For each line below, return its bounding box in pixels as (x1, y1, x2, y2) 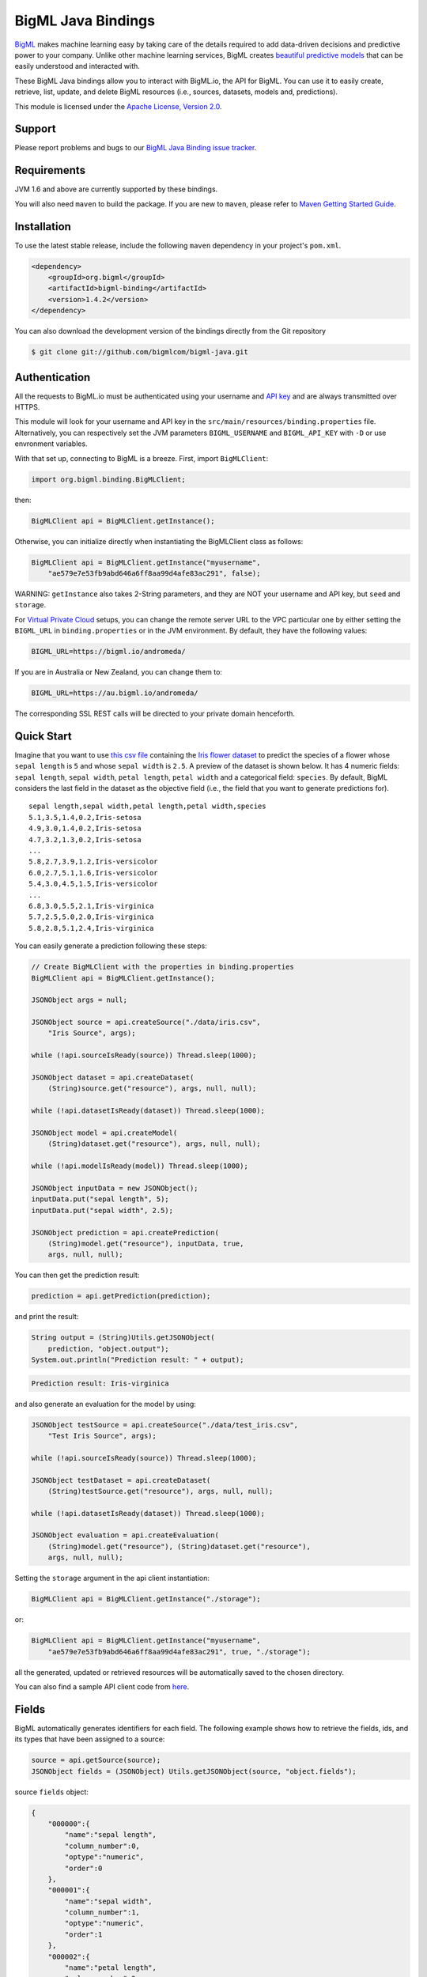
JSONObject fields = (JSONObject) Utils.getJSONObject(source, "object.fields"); (31, 1767, 357, 1775)
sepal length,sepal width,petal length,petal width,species (28, 802, 266, 811)
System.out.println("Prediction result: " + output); (31, 1355, 244, 1364)
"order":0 (64, 1863, 103, 1873)
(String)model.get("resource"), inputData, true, (47, 1238, 244, 1248)
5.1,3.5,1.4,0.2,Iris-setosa (28, 813, 142, 822)
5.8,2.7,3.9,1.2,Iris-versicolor (28, 857, 158, 866)
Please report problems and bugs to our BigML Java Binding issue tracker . (14, 143, 257, 153)
